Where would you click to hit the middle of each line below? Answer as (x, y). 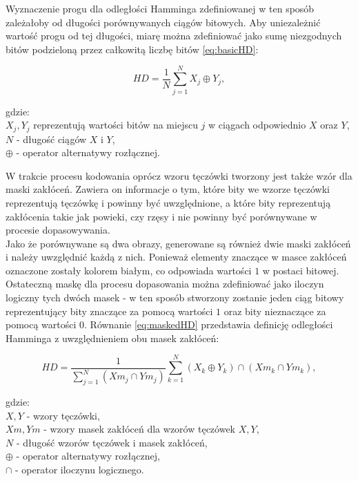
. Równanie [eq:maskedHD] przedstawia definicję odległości (209, 324)
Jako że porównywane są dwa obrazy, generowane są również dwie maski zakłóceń (178, 243)
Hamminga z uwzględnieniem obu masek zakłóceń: (112, 338)
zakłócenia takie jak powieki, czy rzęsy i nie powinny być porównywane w (161, 216)
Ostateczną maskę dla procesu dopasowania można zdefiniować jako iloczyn (165, 284)
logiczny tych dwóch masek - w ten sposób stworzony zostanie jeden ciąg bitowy (175, 298)
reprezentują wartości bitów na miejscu (116, 125)
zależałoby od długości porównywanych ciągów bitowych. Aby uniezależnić (163, 22)
